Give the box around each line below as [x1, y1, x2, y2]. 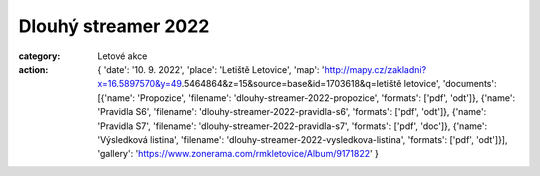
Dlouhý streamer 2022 [18, 15, 210, 37]
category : [18, 50, 61, 62]
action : [18, 63, 49, 75]
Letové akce [97, 50, 148, 62]
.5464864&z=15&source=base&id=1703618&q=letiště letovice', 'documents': [181, 78, 497, 90]
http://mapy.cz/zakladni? [324, 63, 427, 75]
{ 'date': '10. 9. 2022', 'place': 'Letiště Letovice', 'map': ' [97, 63, 325, 75]
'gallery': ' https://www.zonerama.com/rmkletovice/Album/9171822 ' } [97, 148, 380, 160]
